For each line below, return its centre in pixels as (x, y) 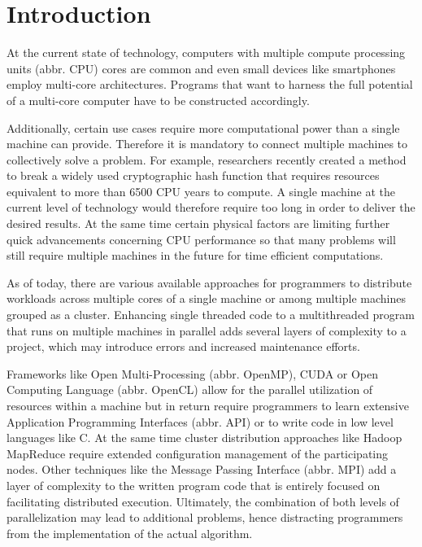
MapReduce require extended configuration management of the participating (197, 453)
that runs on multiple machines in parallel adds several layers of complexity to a (207, 330)
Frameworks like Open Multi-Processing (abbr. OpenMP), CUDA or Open (193, 373)
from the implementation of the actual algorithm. (130, 533)
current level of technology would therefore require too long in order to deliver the (211, 207)
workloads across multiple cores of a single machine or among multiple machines (206, 298)
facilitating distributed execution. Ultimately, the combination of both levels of (203, 501)
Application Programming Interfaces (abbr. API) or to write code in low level (200, 421)
